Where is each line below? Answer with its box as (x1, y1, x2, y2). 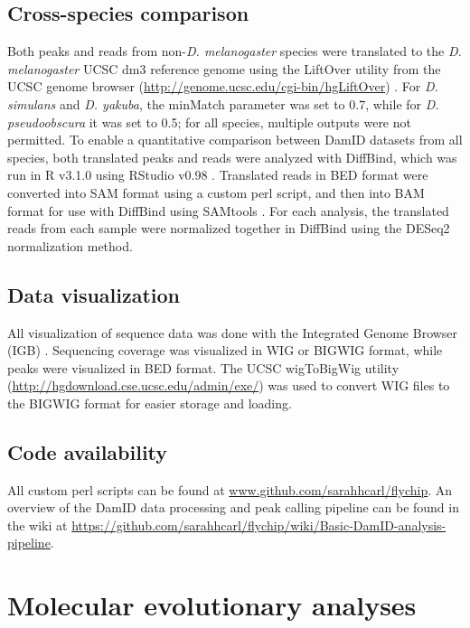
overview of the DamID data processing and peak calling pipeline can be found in (7, 498, 459, 517)
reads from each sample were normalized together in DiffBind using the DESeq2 (7, 219, 450, 238)
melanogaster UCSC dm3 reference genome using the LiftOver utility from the (7, 59, 441, 78)
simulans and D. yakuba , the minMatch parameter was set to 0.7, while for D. (7, 94, 439, 113)
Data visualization (7, 280, 181, 308)
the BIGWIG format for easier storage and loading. (7, 393, 292, 412)
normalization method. (7, 236, 133, 255)
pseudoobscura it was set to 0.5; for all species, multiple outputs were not (7, 112, 411, 131)
